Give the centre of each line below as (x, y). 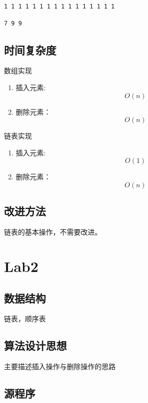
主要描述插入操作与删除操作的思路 (60, 366)
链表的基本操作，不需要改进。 (53, 232)
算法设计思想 (35, 345)
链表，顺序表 (25, 319)
